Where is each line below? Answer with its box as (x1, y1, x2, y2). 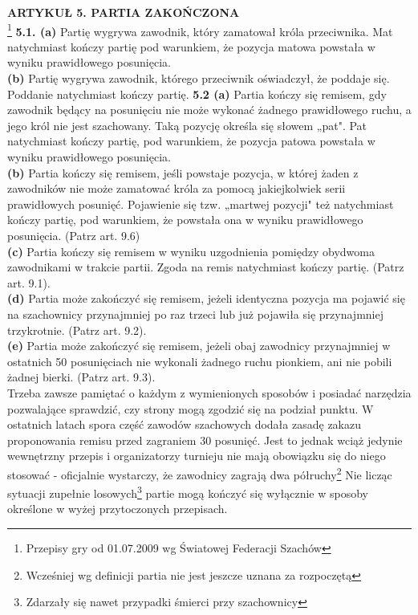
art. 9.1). (7, 274, 51, 291)
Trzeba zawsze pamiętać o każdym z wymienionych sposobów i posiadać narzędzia (7, 384, 412, 401)
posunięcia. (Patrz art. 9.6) (7, 226, 140, 243)
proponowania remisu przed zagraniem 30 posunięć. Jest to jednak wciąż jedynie (7, 431, 403, 448)
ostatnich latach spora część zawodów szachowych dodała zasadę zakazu (7, 416, 361, 433)
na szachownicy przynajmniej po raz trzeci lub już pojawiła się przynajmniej (7, 305, 384, 322)
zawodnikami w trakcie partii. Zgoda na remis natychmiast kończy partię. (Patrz (7, 259, 404, 275)
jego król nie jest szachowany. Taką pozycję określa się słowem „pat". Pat (7, 116, 367, 133)
